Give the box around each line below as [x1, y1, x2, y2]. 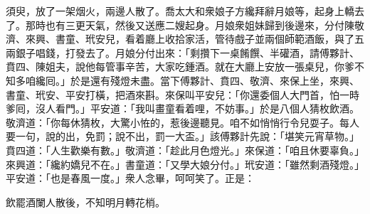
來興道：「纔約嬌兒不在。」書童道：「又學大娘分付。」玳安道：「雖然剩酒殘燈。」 [6, 156, 364, 171]
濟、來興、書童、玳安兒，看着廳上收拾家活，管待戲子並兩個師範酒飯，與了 [6, 31, 354, 46]
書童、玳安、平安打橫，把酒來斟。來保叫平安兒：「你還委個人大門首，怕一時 [6, 87, 359, 102]
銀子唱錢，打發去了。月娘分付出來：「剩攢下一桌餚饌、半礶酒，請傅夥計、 [15, 45, 359, 60]
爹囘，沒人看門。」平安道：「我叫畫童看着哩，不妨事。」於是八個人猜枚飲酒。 [6, 101, 359, 116]
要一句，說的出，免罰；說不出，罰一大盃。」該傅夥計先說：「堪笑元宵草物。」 [6, 129, 359, 144]
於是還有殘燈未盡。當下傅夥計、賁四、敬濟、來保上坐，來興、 [70, 73, 359, 87]
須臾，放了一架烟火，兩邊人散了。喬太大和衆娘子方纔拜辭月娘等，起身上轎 [6, 4, 354, 18]
